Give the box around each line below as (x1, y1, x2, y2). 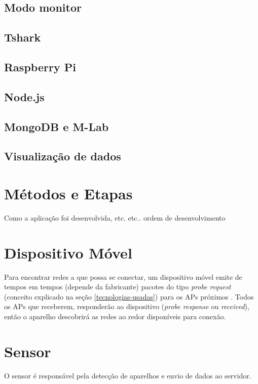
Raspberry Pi (4, 59, 76, 74)
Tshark (4, 29, 41, 45)
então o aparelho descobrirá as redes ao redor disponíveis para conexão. (4, 311, 226, 321)
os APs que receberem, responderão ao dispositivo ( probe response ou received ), (4, 301, 249, 312)
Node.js (4, 89, 45, 104)
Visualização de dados (4, 148, 121, 164)
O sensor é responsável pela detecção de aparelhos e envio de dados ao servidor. (4, 370, 251, 380)
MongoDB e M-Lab (4, 118, 109, 134)
